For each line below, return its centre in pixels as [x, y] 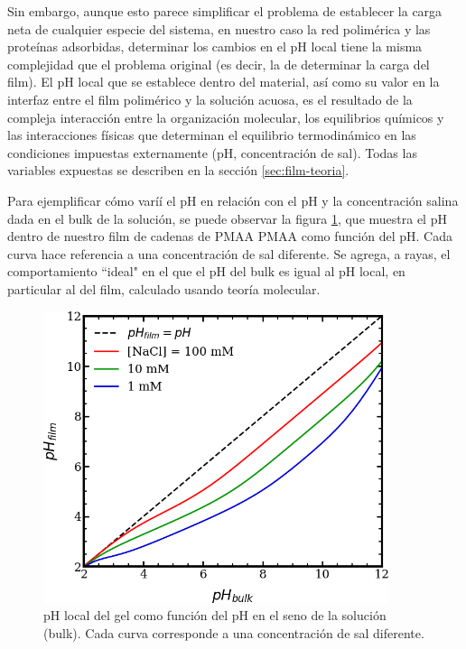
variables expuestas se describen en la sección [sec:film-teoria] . [178, 170]
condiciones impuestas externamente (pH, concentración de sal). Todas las [212, 152]
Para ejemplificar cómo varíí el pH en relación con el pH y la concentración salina [233, 200]
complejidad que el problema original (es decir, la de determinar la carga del [219, 64]
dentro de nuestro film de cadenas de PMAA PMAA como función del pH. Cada [230, 236]
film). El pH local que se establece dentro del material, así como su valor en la [224, 82]
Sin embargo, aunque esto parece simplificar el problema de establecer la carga [225, 11]
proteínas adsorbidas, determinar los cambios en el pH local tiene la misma [215, 46]
